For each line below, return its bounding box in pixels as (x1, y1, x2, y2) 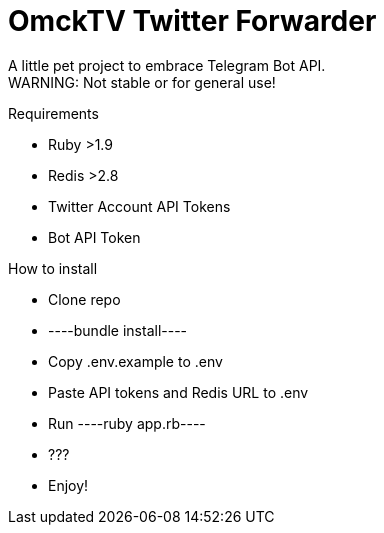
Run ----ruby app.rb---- (48, 414, 206, 432)
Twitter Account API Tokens (48, 197, 231, 215)
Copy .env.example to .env (48, 352, 223, 370)
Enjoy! (48, 476, 89, 494)
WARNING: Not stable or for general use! (8, 73, 276, 91)
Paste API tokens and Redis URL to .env (48, 383, 309, 401)
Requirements (8, 104, 99, 122)
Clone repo (48, 290, 121, 308)
